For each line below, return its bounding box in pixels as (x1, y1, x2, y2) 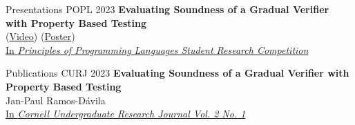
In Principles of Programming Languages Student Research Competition (6, 42, 309, 57)
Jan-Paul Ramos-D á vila (6, 93, 106, 107)
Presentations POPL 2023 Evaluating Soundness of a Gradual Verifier (6, 2, 329, 16)
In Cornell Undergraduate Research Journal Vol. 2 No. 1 (6, 106, 246, 121)
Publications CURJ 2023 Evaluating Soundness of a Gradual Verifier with (6, 66, 349, 80)
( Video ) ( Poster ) (6, 29, 75, 44)
